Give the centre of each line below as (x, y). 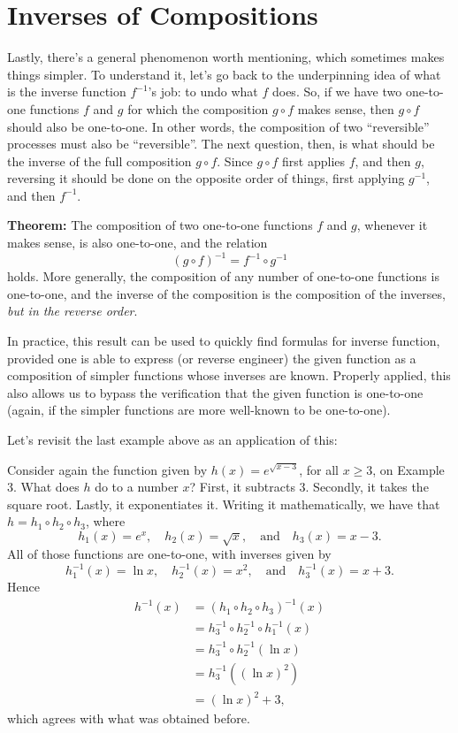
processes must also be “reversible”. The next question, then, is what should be (221, 144)
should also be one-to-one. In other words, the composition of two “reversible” (218, 126)
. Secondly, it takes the (367, 487)
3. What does (43, 487)
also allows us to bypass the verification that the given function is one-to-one (215, 392)
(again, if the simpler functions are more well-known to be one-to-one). (199, 410)
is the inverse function (67, 92)
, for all (319, 469)
